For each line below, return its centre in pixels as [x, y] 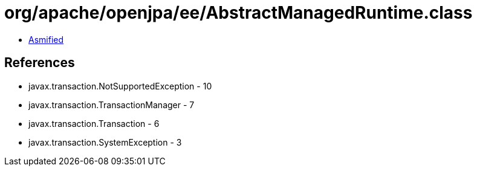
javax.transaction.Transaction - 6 [94, 123]
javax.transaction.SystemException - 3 [105, 142]
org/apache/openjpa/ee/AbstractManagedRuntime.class [238, 13]
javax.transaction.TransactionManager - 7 [112, 105]
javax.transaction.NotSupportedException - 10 [120, 86]
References [40, 63]
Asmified [46, 39]
